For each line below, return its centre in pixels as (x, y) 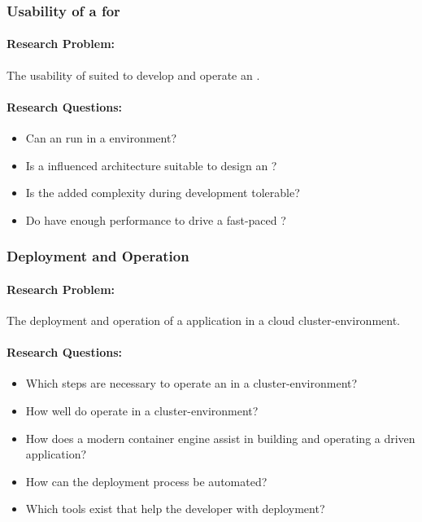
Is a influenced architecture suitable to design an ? (151, 165)
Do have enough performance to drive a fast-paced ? (156, 219)
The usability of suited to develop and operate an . (133, 75)
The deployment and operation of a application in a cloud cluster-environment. (204, 320)
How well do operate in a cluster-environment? (142, 411)
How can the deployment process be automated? (146, 481)
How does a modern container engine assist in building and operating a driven (220, 438)
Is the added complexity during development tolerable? (163, 193)
